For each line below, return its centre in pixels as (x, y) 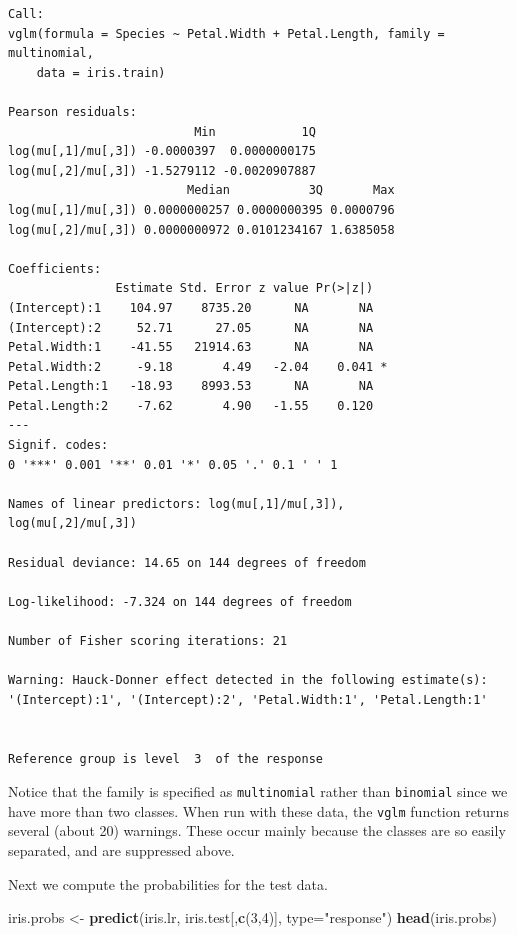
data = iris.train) (101, 72)
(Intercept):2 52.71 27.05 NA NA (191, 327)
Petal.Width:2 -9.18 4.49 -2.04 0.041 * (198, 366)
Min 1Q (255, 131)
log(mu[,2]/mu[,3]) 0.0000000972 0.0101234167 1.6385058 (201, 229)
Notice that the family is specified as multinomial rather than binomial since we (258, 791)
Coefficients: (55, 268)
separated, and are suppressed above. (121, 850)
